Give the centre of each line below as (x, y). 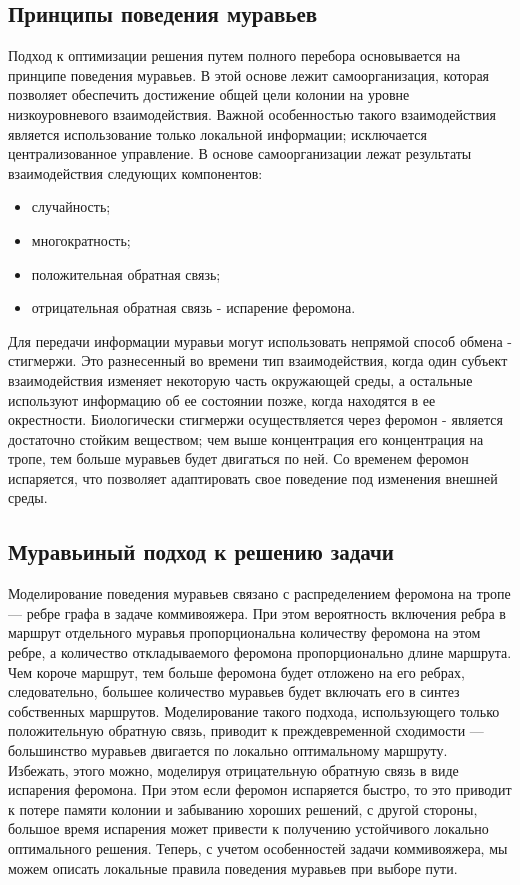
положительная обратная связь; (126, 273)
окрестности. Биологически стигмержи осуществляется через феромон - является (255, 419)
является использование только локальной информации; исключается (217, 133)
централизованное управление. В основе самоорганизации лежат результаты (240, 153)
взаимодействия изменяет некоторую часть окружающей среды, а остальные (240, 379)
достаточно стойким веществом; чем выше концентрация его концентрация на (246, 438)
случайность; (71, 206)
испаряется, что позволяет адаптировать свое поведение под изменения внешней (253, 477)
